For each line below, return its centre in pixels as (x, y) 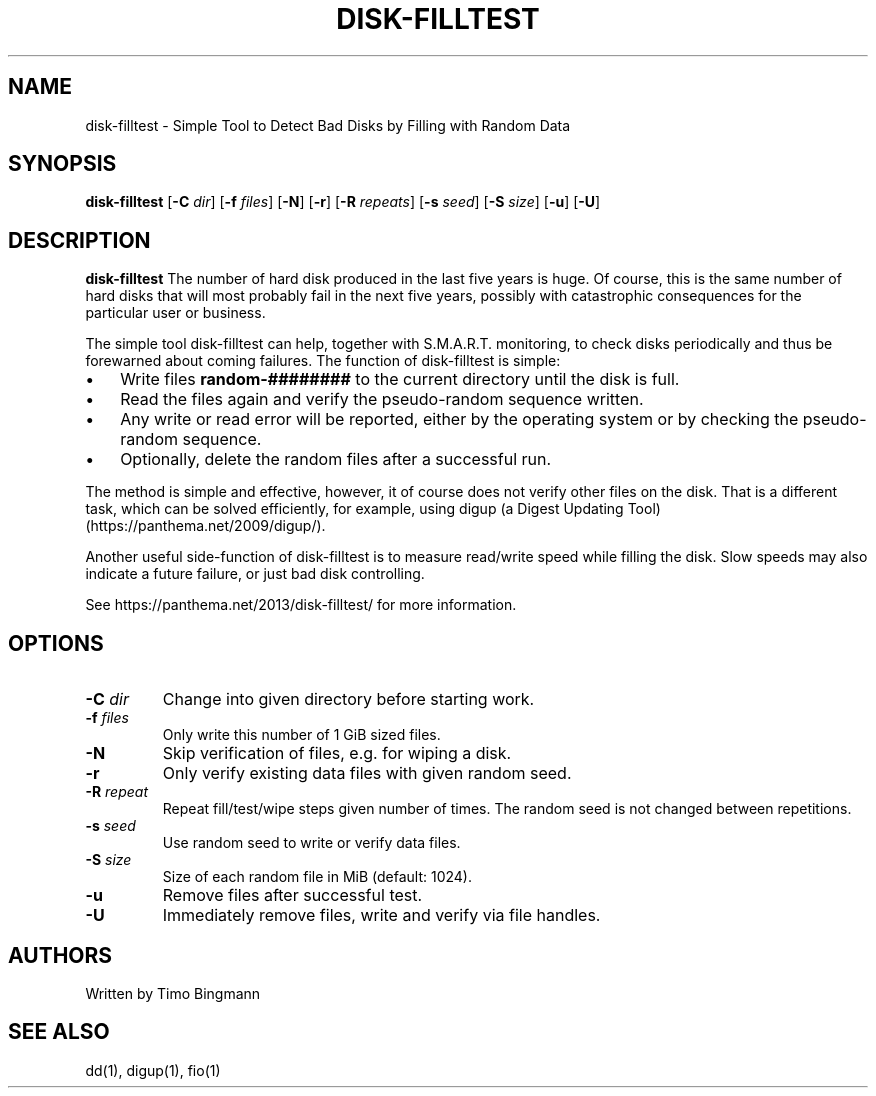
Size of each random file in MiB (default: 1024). (317, 877)
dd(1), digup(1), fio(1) (153, 1070)
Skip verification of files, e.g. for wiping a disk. (337, 753)
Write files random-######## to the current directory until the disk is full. (400, 379)
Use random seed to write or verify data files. (311, 843)
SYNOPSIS (62, 164)
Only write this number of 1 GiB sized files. (301, 735)
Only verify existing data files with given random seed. (367, 773)
